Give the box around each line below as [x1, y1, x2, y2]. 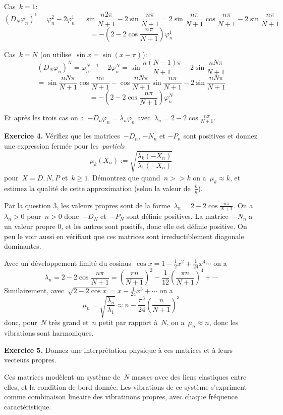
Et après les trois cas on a [4, 112, 84, 123]
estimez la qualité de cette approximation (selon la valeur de [4, 182, 191, 193]
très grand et [48, 317, 89, 328]
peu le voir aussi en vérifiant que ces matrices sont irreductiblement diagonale [4, 230, 244, 241]
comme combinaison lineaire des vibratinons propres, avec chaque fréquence [4, 391, 238, 402]
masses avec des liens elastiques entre [132, 372, 247, 382]
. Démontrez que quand [88, 172, 160, 182]
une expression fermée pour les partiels [4, 140, 125, 151]
